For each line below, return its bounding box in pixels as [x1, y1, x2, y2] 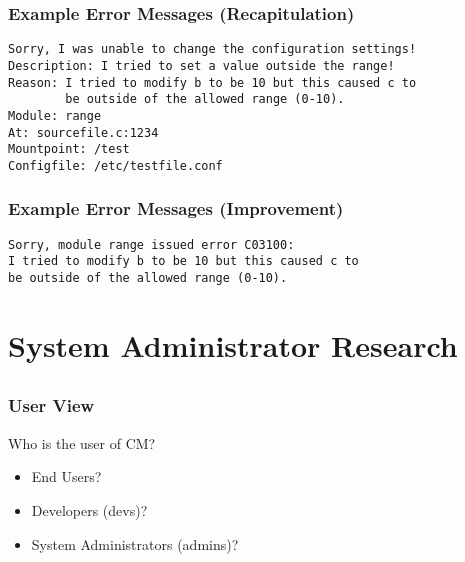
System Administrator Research [8, 324, 458, 365]
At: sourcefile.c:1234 [8, 125, 159, 140]
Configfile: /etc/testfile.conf [8, 158, 223, 173]
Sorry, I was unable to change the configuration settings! [8, 42, 417, 57]
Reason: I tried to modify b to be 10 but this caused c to [8, 75, 417, 90]
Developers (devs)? [31, 499, 148, 520]
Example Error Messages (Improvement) [8, 196, 344, 221]
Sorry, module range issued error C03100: [8, 237, 295, 252]
